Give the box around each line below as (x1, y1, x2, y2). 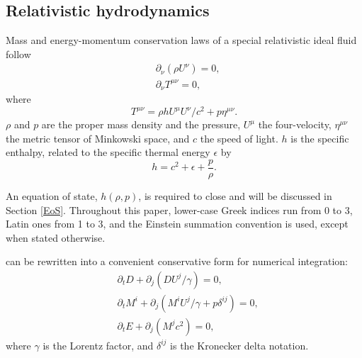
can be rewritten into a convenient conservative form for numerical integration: (6, 254, 348, 269)
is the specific (290, 130, 349, 145)
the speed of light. (200, 130, 278, 145)
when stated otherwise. (6, 230, 106, 245)
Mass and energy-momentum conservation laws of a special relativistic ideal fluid (6, 33, 357, 47)
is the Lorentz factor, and (43, 337, 154, 352)
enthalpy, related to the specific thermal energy (6, 145, 210, 160)
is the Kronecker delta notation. (170, 337, 309, 352)
